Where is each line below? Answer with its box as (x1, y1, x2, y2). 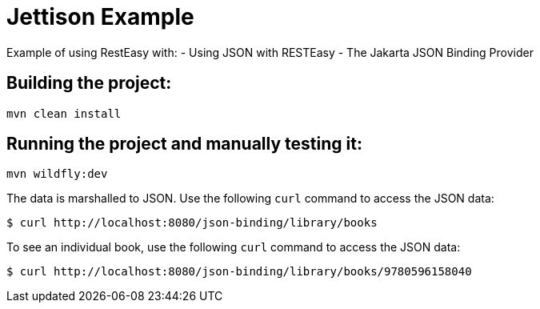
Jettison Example (6, 3, 194, 30)
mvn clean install (6, 106, 122, 120)
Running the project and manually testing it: (6, 134, 362, 154)
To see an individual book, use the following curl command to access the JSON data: (6, 240, 461, 255)
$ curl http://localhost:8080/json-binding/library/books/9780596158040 (6, 265, 472, 279)
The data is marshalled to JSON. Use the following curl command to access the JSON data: (6, 191, 494, 206)
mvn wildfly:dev (6, 167, 108, 181)
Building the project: (6, 73, 172, 94)
